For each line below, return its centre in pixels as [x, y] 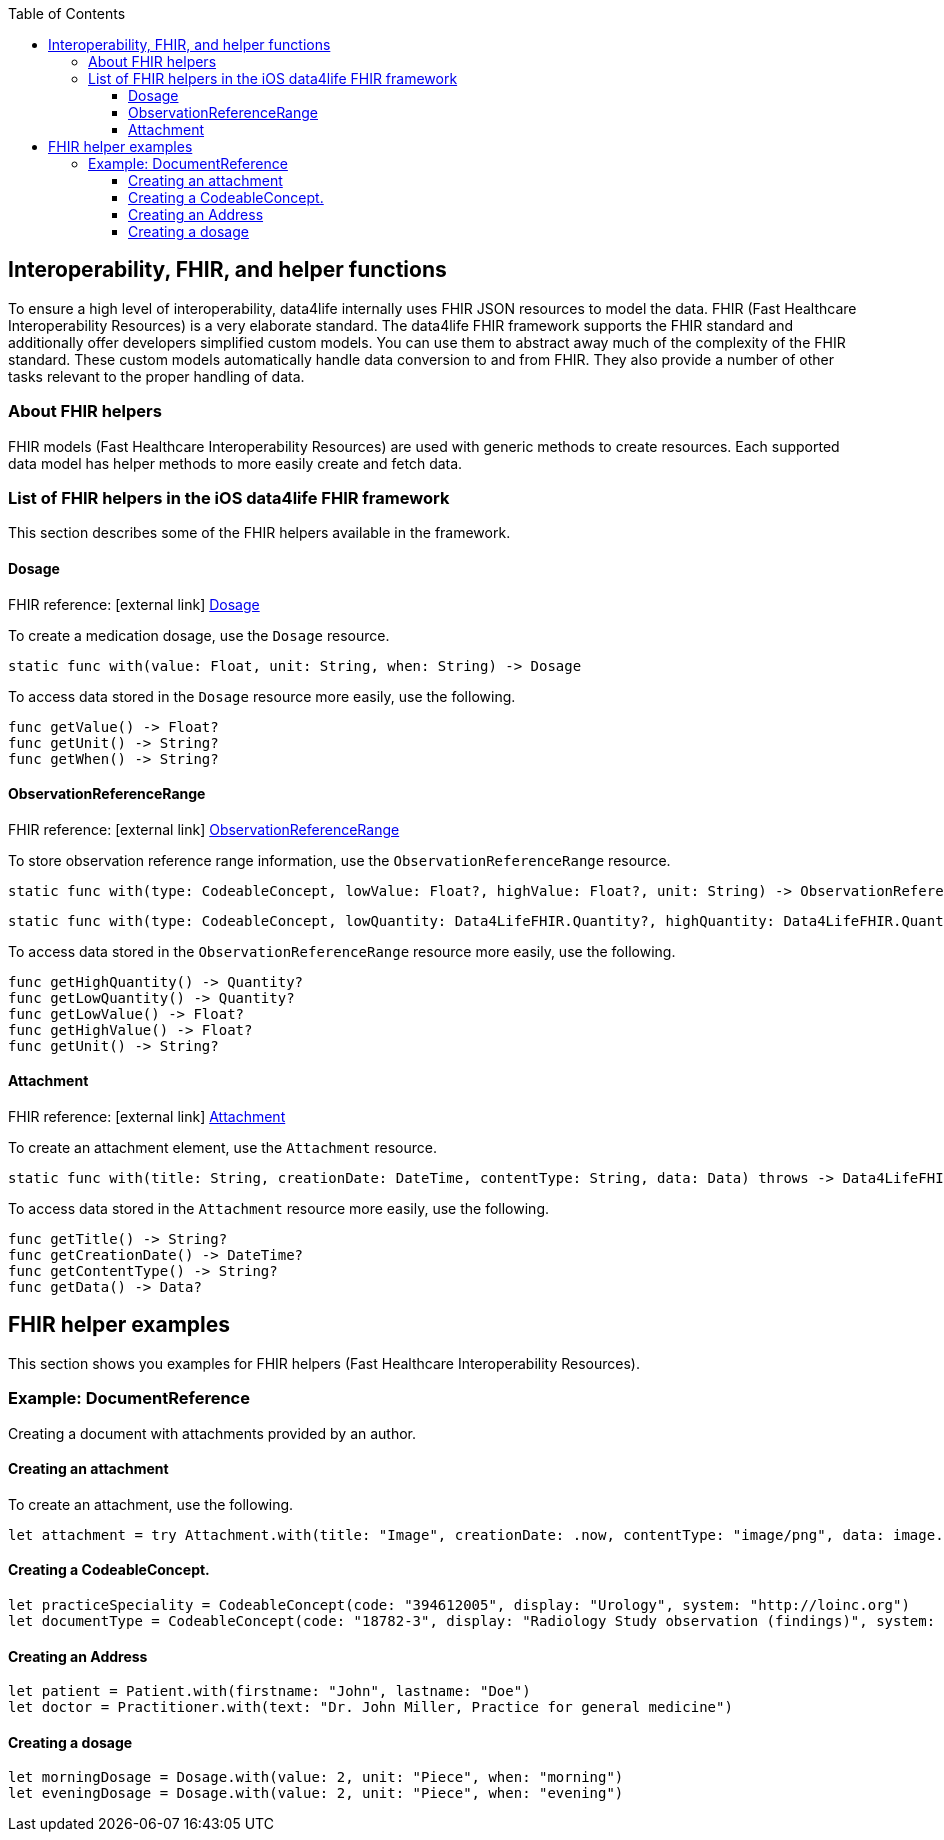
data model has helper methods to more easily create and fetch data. [235, 463]
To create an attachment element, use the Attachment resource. [222, 1147]
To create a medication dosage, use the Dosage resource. [199, 635]
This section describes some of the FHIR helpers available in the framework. [259, 533]
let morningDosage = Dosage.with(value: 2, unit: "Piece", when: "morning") [316, 1777]
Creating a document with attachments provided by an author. [212, 1433]
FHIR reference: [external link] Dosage [134, 604]
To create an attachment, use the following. [151, 1504]
